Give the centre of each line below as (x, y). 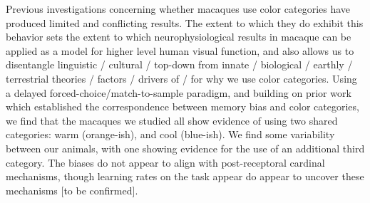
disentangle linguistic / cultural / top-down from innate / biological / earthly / (179, 64)
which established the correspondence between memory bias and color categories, (183, 106)
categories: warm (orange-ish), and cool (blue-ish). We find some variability (170, 134)
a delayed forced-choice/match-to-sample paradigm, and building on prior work (179, 92)
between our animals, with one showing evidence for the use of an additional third (185, 148)
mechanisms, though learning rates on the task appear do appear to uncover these (185, 176)
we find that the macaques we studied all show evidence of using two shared (172, 120)
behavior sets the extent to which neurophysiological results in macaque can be (179, 37)
